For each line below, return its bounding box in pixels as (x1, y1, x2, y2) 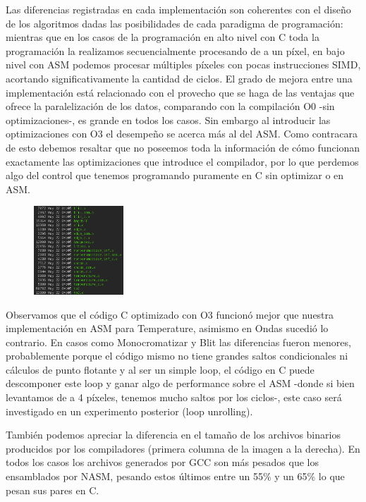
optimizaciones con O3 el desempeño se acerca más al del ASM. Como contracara (6, 126, 358, 141)
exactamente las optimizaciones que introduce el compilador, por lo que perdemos (6, 154, 359, 169)
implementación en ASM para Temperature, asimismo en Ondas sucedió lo (6, 321, 329, 336)
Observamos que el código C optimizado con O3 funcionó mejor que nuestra (6, 307, 334, 322)
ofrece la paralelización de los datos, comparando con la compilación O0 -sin (6, 99, 335, 114)
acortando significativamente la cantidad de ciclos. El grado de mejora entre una (6, 71, 353, 85)
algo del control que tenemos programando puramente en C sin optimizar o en (6, 168, 344, 183)
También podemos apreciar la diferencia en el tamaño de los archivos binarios (6, 427, 341, 442)
